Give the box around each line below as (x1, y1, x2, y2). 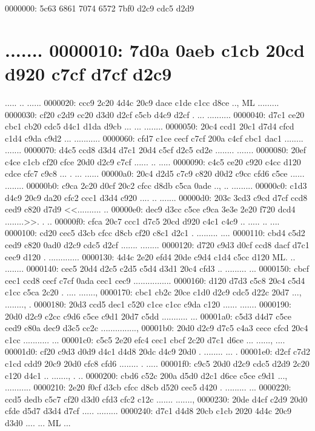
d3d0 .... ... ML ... (5, 416, 71, 429)
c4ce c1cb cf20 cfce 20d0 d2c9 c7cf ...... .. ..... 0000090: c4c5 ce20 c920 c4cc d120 (5, 155, 301, 168)
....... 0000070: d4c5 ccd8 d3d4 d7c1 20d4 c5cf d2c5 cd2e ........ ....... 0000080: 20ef (5, 143, 307, 156)
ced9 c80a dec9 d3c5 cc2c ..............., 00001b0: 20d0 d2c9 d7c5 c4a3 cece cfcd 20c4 (5, 321, 308, 334)
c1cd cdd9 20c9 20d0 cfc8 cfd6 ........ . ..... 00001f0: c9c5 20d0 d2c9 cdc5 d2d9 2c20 (5, 357, 310, 369)
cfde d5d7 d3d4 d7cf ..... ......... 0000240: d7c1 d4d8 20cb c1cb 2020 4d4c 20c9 (5, 404, 291, 417)
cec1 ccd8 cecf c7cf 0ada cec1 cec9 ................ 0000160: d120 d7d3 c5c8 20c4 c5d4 (5, 274, 305, 286)
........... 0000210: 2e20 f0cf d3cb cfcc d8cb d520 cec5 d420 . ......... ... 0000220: (5, 381, 291, 393)
